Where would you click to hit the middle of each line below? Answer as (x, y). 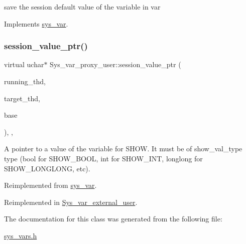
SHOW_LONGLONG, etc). (47, 168)
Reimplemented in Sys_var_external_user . (71, 202)
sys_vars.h (21, 235)
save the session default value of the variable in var (82, 7)
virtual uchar (24, 64)
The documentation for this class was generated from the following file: (113, 219)
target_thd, (22, 98)
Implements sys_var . (36, 23)
